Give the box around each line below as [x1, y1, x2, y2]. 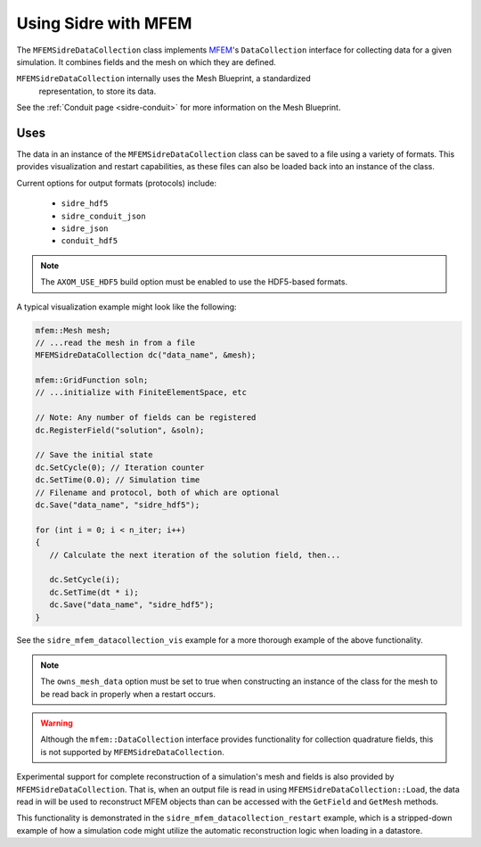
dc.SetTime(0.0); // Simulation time [35, 475, 200, 485]
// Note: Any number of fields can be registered [35, 413, 257, 423]
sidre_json [61, 223, 109, 234]
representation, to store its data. [38, 86, 157, 96]
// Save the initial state [35, 450, 153, 460]
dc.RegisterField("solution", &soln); [35, 424, 205, 435]
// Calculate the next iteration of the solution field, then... [49, 549, 341, 560]
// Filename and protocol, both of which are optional [35, 487, 280, 498]
